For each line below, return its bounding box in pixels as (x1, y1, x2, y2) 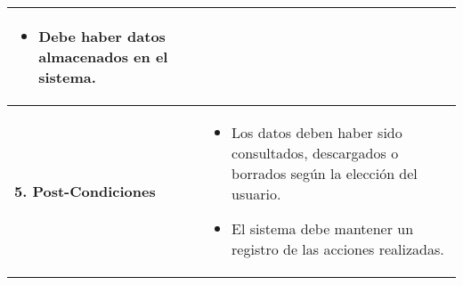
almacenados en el (38, 46, 168, 67)
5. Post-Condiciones (14, 180, 156, 201)
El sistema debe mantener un (231, 218, 414, 239)
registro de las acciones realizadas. (231, 239, 444, 259)
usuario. (231, 183, 281, 204)
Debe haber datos (38, 26, 166, 46)
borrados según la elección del (231, 163, 418, 183)
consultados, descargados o (231, 142, 399, 163)
